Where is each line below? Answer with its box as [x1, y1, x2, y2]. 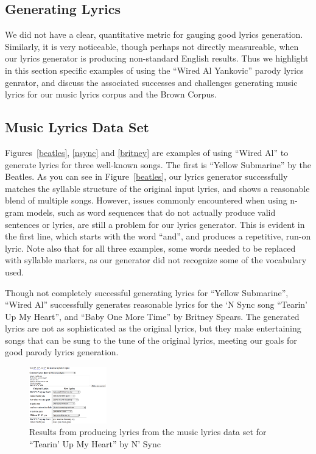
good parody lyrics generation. [5, 346, 119, 358]
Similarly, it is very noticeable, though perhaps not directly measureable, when [5, 40, 299, 52]
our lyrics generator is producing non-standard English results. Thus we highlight [5, 52, 309, 65]
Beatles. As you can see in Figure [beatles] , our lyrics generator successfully [5, 170, 288, 183]
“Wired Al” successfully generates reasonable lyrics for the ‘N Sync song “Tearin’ [5, 298, 307, 311]
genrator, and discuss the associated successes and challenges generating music [5, 76, 298, 88]
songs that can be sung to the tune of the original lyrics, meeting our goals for [5, 333, 297, 346]
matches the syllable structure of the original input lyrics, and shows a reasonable [5, 182, 310, 194]
